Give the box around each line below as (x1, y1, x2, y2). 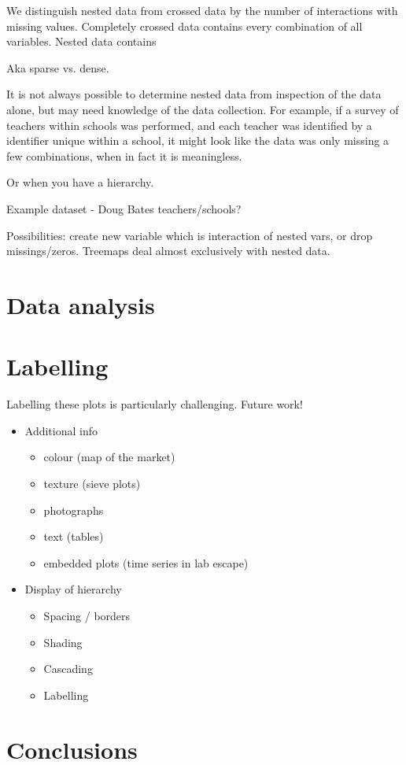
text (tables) (43, 528, 104, 545)
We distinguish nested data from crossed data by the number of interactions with (6, 2, 398, 18)
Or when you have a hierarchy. (6, 174, 154, 190)
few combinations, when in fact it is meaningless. (6, 147, 242, 164)
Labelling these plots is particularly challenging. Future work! (6, 396, 303, 412)
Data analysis (6, 288, 155, 320)
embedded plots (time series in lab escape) (43, 554, 249, 571)
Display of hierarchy (24, 581, 122, 597)
